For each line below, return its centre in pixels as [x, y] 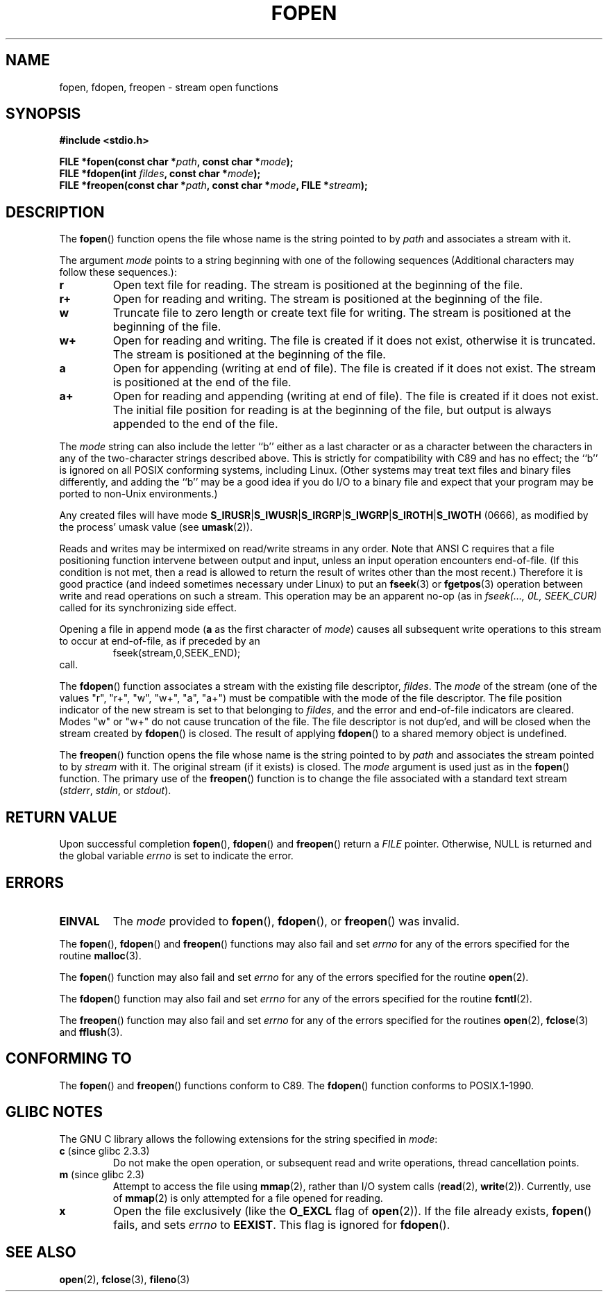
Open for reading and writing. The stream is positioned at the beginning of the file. [328, 299]
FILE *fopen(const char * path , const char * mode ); [176, 162]
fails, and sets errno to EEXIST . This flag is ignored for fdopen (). [282, 1224]
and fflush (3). [91, 1032]
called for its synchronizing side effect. [148, 608]
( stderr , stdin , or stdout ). [115, 791]
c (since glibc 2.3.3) [104, 1150]
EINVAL [79, 921]
